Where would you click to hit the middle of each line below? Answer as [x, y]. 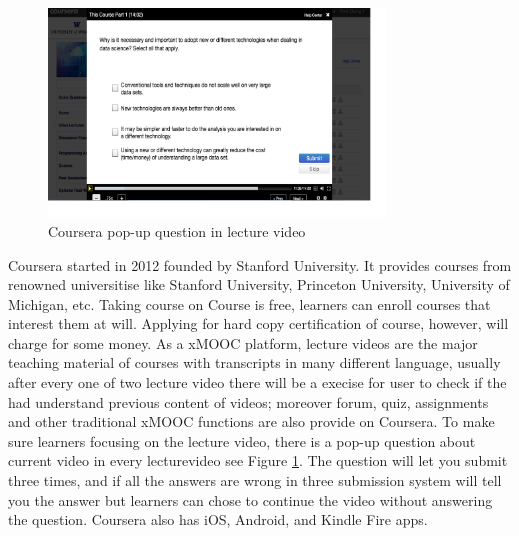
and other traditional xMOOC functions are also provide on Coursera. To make [251, 421]
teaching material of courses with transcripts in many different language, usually [254, 362]
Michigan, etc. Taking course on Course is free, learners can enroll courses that [249, 303]
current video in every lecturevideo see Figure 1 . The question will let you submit [258, 460]
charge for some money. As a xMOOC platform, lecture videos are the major [243, 342]
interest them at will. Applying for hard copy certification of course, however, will [258, 323]
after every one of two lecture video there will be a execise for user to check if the [257, 382]
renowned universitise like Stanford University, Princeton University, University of [259, 284]
